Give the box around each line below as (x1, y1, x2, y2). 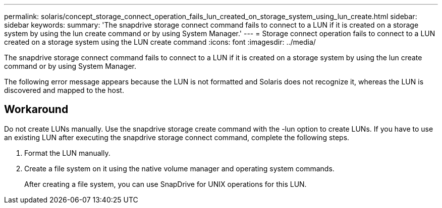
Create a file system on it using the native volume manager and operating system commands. (24, 164, 335, 173)
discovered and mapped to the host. (4, 86, 124, 94)
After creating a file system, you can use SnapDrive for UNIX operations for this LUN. (24, 179, 307, 188)
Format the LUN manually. (24, 148, 111, 157)
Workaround (4, 103, 69, 116)
